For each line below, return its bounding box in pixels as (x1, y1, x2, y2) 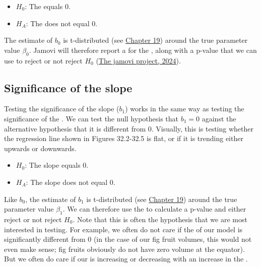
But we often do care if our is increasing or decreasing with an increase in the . (4, 253, 248, 264)
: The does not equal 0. (26, 18, 98, 28)
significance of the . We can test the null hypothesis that (4, 113, 179, 123)
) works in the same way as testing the (125, 103, 244, 114)
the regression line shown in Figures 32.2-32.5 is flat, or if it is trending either (4, 133, 243, 144)
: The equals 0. (25, 1, 71, 11)
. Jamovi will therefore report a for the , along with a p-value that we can (29, 44, 257, 55)
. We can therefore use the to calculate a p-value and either (62, 204, 246, 214)
